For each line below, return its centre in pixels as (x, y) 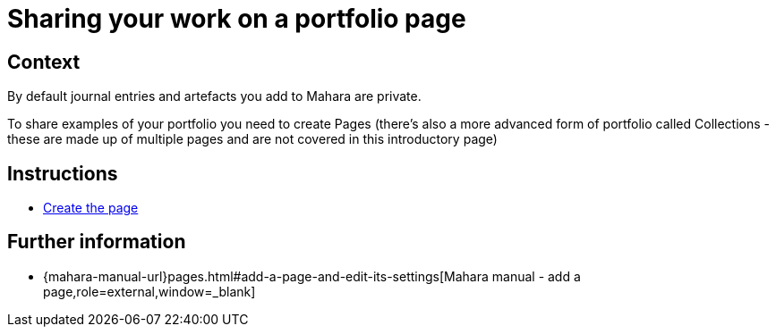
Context (44, 62)
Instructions (63, 173)
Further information (97, 242)
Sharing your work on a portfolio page (237, 19)
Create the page (91, 208)
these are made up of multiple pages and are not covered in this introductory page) (252, 139)
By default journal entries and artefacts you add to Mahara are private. (214, 96)
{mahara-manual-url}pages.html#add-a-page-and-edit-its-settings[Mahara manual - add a (312, 276)
